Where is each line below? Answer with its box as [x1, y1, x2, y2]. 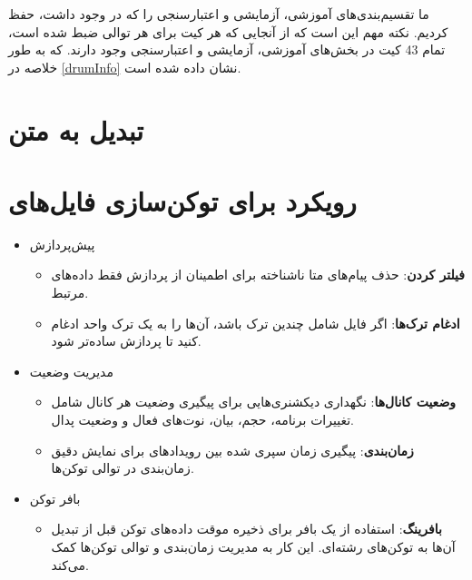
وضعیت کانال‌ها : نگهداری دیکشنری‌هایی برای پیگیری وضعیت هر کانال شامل [51, 392, 457, 411]
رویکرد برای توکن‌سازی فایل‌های [8, 182, 357, 219]
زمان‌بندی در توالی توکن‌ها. [51, 458, 194, 477]
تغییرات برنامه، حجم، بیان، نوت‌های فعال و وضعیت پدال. [51, 410, 354, 429]
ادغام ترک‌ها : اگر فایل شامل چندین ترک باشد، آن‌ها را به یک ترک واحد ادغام [51, 313, 460, 332]
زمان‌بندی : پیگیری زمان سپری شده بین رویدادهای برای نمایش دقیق [51, 440, 414, 459]
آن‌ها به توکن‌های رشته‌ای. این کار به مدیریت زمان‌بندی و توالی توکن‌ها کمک [51, 537, 456, 555]
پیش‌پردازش [29, 234, 95, 253]
